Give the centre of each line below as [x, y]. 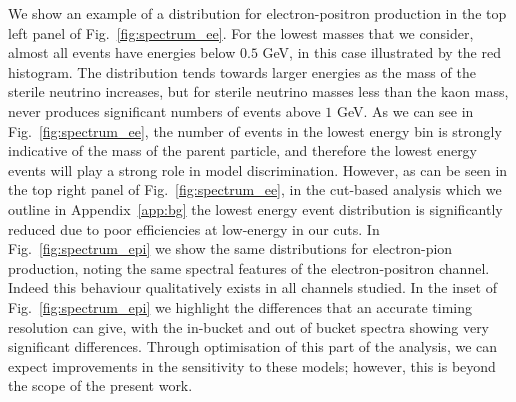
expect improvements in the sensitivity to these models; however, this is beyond [252, 365]
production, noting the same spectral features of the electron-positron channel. [249, 267]
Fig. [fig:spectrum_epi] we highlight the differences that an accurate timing [240, 306]
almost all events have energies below [122, 52]
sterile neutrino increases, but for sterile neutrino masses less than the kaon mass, [258, 91]
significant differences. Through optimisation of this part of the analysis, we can [253, 346]
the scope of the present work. [100, 385]
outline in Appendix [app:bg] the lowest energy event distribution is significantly [255, 208]
